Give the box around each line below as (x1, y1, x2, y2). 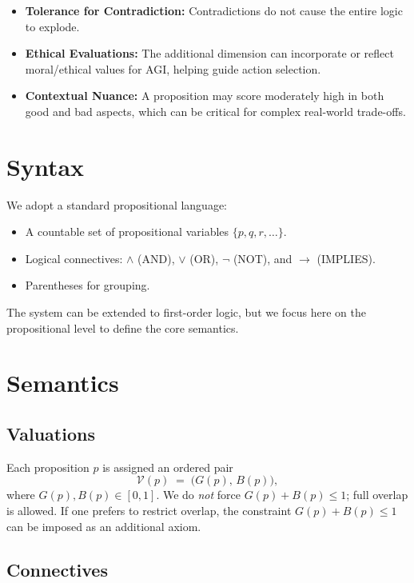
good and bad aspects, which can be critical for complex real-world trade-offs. (25, 102, 406, 119)
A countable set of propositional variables (25, 223, 229, 240)
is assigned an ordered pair (102, 458, 233, 475)
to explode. (25, 18, 80, 34)
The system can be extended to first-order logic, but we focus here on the (6, 304, 366, 321)
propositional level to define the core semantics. (6, 319, 239, 336)
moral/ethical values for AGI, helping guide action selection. (25, 60, 321, 77)
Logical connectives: (25, 250, 123, 266)
